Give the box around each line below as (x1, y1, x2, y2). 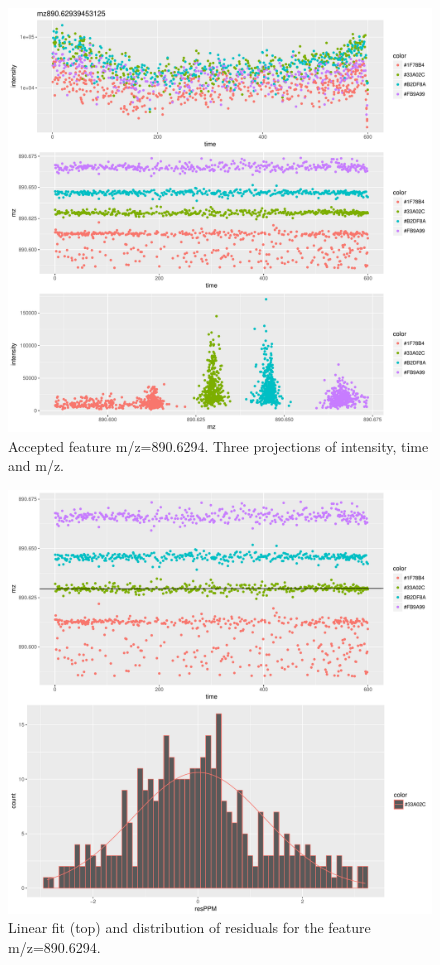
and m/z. (8, 455, 64, 476)
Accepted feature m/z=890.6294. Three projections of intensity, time (8, 435, 429, 456)
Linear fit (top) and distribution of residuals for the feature (8, 917, 371, 938)
